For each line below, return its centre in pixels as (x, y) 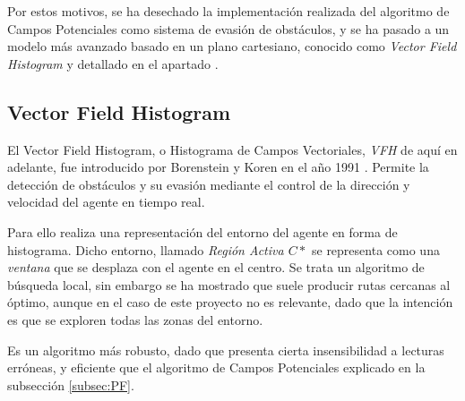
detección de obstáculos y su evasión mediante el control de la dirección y (209, 184)
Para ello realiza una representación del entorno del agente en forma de (202, 231)
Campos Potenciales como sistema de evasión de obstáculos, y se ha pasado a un (228, 28)
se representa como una (375, 249)
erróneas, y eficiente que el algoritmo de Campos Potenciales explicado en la (216, 367)
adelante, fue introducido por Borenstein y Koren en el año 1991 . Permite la (218, 167)
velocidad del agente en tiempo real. (106, 202)
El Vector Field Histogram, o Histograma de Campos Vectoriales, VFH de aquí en (232, 149)
